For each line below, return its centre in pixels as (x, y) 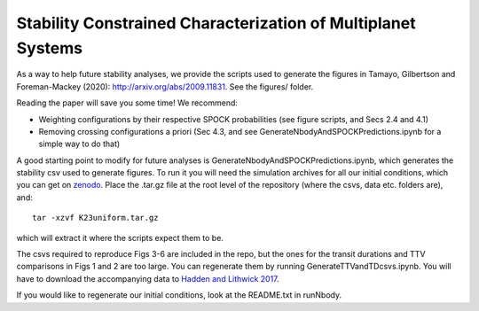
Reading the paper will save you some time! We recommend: (127, 103)
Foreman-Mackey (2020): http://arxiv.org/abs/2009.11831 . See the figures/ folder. (165, 86)
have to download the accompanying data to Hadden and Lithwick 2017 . (148, 278)
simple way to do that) (79, 144)
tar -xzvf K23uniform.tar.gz (95, 218)
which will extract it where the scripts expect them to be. (120, 237)
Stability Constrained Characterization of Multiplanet (216, 23)
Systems (50, 48)
